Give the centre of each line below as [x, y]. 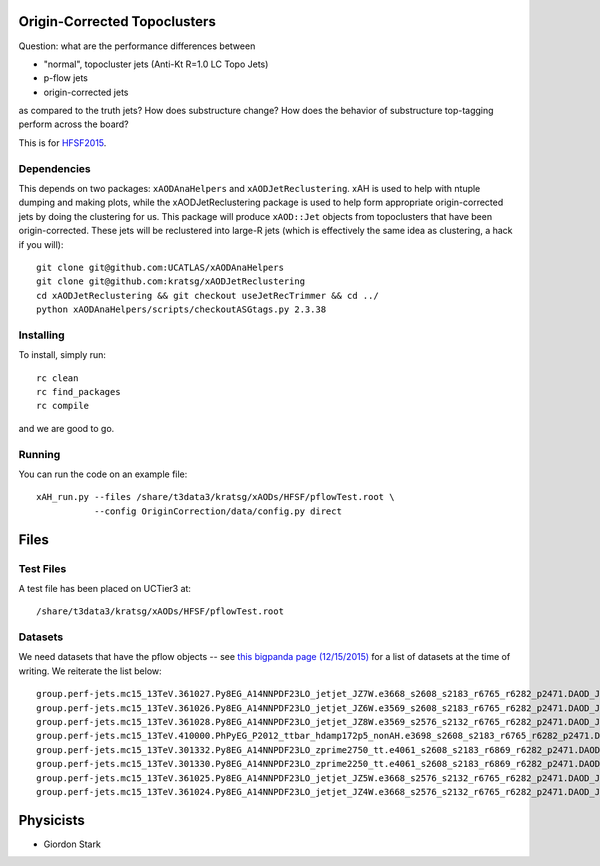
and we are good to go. [66, 428]
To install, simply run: [62, 355]
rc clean [57, 378]
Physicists [51, 820]
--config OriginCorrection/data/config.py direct [217, 511]
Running [39, 454]
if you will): [41, 244]
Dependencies [55, 168]
